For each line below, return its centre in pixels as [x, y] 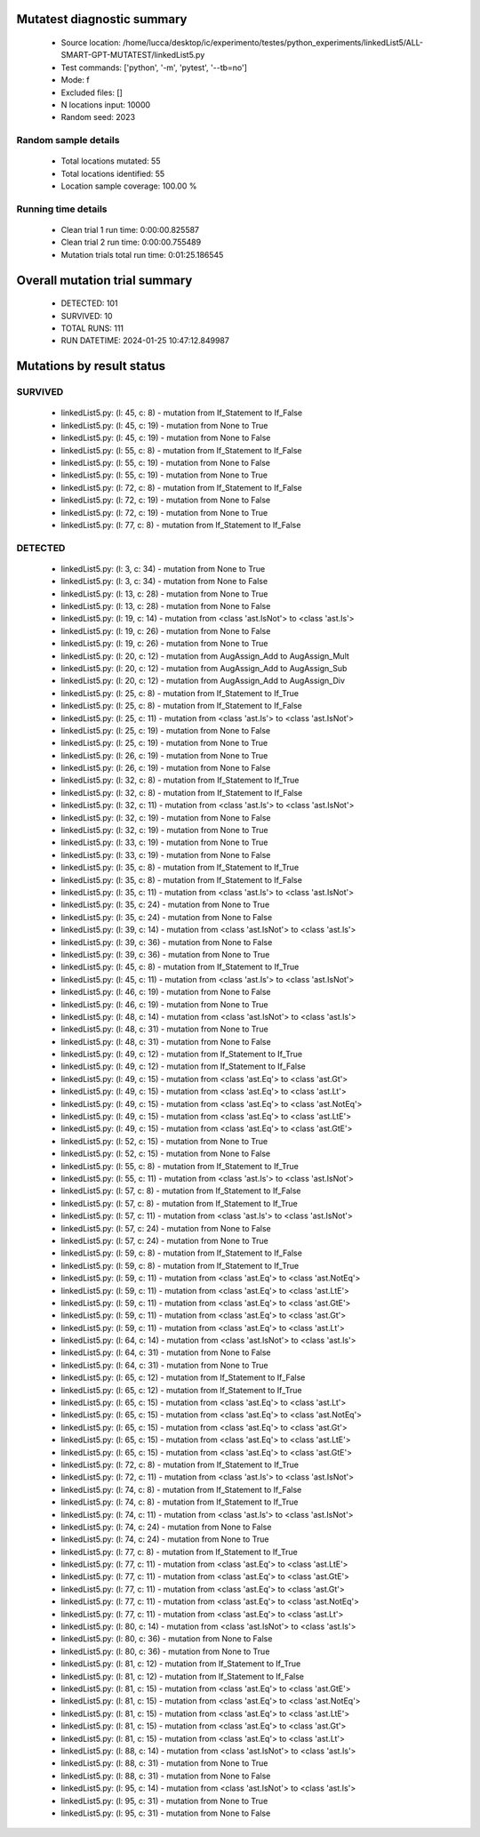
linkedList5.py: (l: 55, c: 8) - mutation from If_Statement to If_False [181, 450]
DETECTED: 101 [89, 303]
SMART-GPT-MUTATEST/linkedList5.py [133, 55]
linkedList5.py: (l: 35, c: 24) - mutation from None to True [165, 905]
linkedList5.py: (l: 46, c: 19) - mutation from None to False [166, 992]
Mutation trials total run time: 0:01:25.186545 [142, 254]
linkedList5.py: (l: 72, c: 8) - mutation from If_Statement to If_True [180, 1464]
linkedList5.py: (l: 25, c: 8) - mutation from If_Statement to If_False [181, 706]
